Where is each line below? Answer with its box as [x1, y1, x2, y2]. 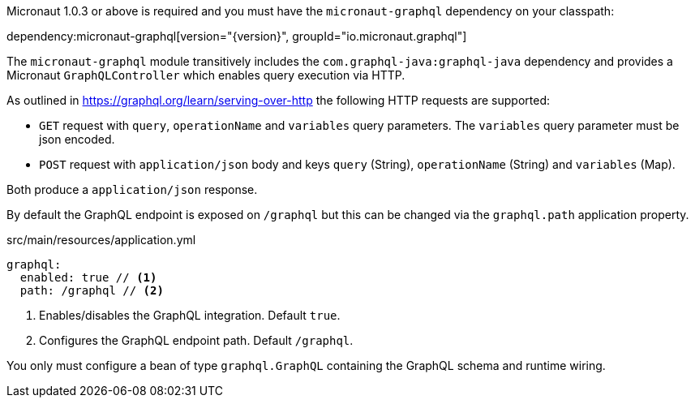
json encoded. [39, 132, 115, 146]
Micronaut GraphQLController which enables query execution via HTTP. [6, 68, 405, 82]
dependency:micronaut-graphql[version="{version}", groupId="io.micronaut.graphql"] [6, 29, 467, 43]
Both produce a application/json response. [6, 183, 258, 196]
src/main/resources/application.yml [6, 233, 196, 247]
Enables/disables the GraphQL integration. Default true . [39, 308, 341, 322]
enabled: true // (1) [19, 271, 157, 284]
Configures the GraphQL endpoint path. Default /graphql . [39, 333, 354, 347]
